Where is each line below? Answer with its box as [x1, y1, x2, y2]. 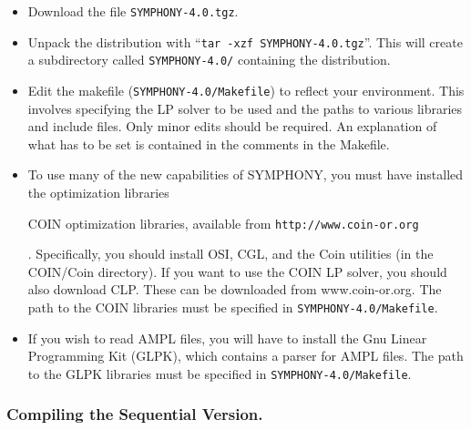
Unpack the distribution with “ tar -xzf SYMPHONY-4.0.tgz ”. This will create [27, 32, 463, 51]
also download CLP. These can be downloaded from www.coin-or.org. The [27, 280, 442, 299]
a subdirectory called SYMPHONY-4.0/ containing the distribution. [27, 50, 391, 69]
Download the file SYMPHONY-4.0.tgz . [27, 2, 239, 20]
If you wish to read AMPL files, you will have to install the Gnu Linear [27, 328, 427, 347]
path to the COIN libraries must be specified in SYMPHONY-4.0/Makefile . [27, 298, 438, 317]
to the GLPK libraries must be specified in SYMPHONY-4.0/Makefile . [27, 363, 412, 383]
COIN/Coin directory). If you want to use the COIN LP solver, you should [27, 261, 447, 281]
